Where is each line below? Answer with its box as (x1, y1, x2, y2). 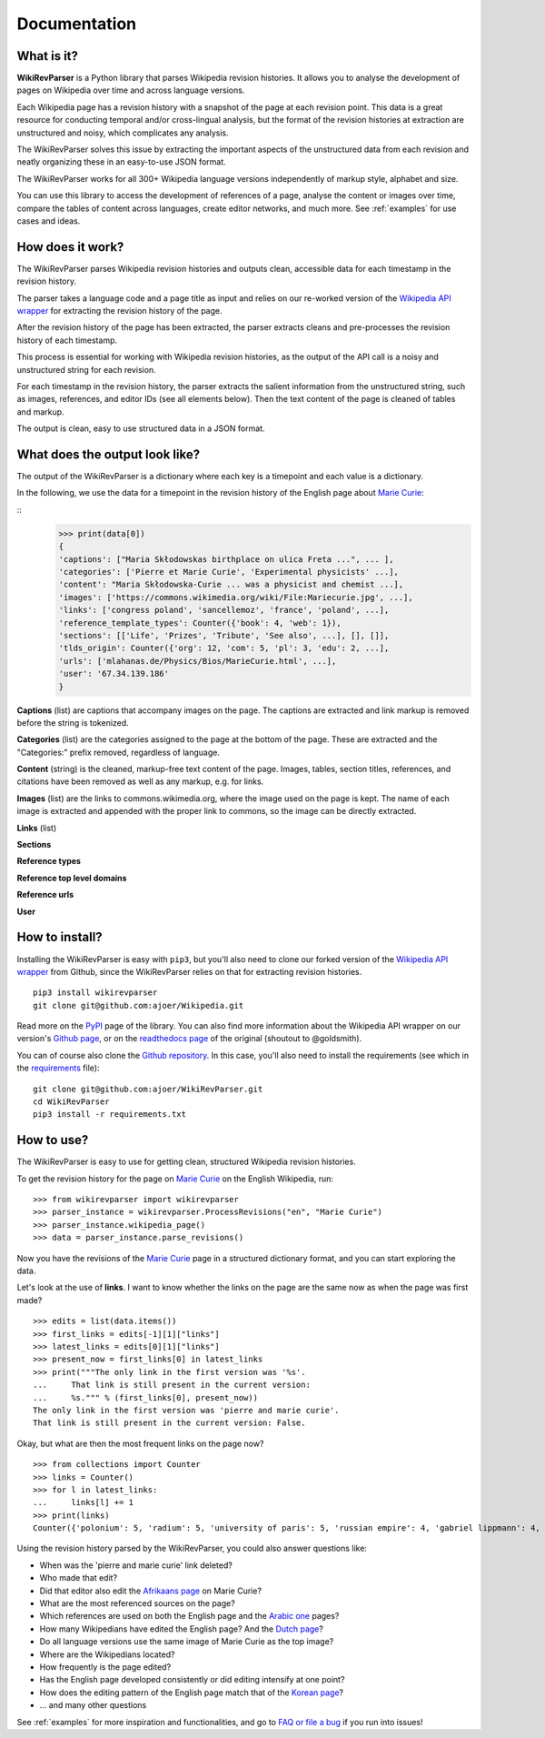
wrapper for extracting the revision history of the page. (16, 306, 223, 316)
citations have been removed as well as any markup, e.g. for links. (16, 776, 264, 787)
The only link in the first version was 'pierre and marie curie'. (33, 1405, 340, 1415)
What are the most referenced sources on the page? (39, 1598, 235, 1609)
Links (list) (16, 822, 57, 833)
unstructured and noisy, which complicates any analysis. (16, 127, 229, 138)
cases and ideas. (16, 215, 81, 226)
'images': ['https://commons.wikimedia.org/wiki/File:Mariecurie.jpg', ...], (58, 592, 413, 602)
